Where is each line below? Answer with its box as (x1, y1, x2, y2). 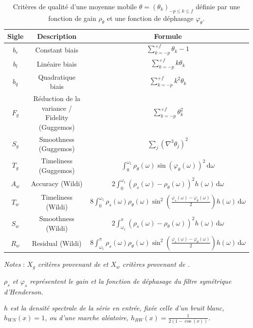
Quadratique (38, 71, 76, 82)
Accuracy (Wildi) (31, 178, 83, 189)
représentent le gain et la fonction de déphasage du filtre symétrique (30, 276, 232, 286)
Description (37, 31, 77, 41)
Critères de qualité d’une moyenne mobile (13, 1, 137, 11)
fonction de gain (48, 13, 96, 23)
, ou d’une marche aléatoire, (45, 312, 128, 322)
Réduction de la (33, 93, 81, 103)
